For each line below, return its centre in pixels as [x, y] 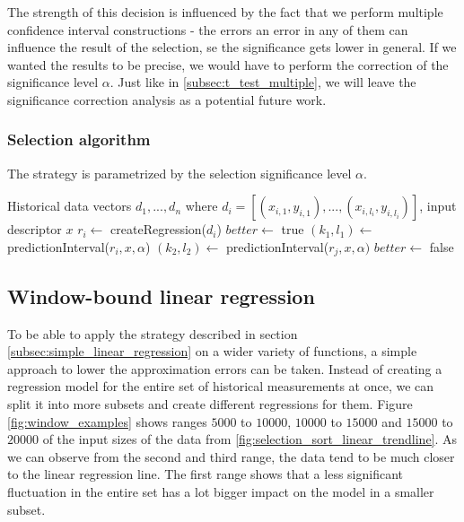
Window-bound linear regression [161, 296]
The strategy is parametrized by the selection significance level [179, 173]
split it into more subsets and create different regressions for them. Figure [210, 404]
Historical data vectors [70, 206]
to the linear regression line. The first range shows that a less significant [205, 474]
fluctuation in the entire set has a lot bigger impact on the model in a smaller [221, 491]
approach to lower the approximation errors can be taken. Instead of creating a [225, 368]
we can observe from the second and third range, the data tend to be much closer [231, 456]
